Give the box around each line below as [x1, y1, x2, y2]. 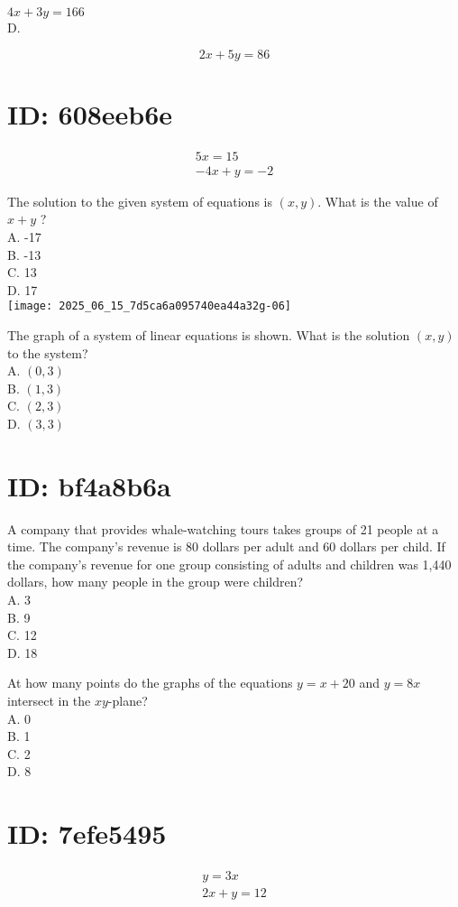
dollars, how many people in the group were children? [7, 572, 304, 591]
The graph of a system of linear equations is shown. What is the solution [7, 326, 410, 344]
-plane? [107, 691, 148, 710]
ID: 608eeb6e [7, 95, 173, 132]
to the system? [7, 343, 88, 362]
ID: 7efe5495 [7, 815, 167, 852]
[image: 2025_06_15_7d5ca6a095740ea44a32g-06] [7, 300, 291, 313]
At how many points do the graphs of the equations [7, 673, 293, 692]
